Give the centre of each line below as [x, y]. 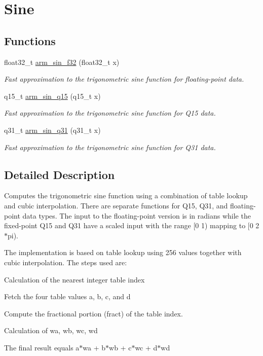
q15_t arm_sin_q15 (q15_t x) [52, 96]
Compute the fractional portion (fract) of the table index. [93, 313]
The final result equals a [42, 347]
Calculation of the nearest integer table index [74, 279]
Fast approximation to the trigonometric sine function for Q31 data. [110, 147]
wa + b [94, 347]
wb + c [120, 347]
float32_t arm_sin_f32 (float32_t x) [62, 62]
